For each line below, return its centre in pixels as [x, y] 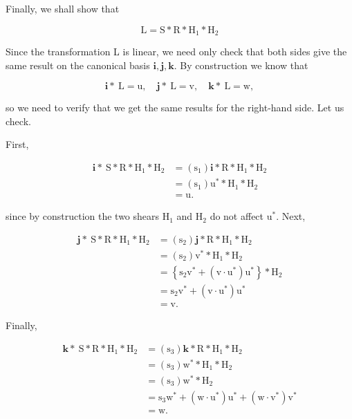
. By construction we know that [241, 65]
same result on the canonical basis [78, 65]
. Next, [291, 216]
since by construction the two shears [83, 216]
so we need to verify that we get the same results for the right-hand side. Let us [175, 108]
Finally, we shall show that [63, 8]
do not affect [237, 216]
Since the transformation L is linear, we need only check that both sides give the [176, 52]
